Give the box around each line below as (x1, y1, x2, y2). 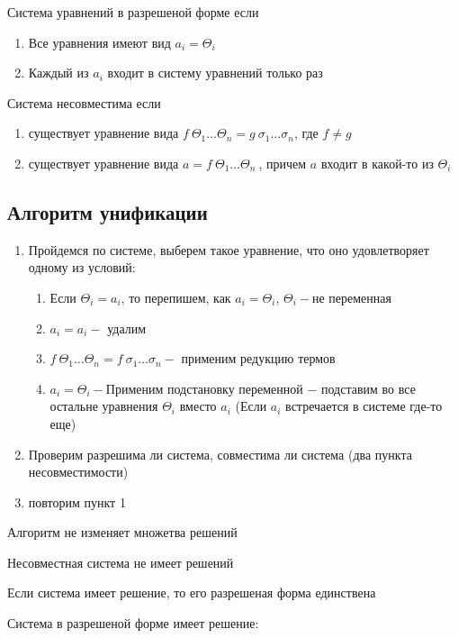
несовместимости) (28, 462, 129, 481)
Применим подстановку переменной (105, 378, 303, 397)
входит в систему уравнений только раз (107, 63, 323, 82)
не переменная (311, 287, 391, 306)
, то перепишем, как (121, 287, 231, 306)
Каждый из (28, 63, 89, 82)
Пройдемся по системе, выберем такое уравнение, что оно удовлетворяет (28, 240, 429, 259)
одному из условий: (28, 258, 136, 277)
